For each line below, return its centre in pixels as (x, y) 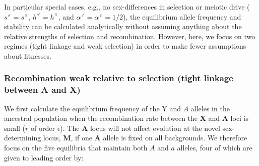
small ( (15, 128)
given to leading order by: (44, 157)
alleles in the (210, 108)
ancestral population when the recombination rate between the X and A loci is (126, 118)
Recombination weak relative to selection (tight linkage (119, 78)
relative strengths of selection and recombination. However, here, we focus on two (130, 36)
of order (43, 128)
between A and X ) (42, 90)
